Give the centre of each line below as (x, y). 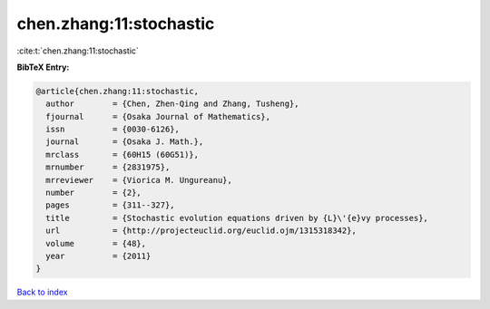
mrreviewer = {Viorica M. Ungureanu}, (139, 180)
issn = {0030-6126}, (113, 130)
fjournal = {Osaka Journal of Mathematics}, (158, 116)
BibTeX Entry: (43, 67)
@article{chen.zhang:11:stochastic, (118, 91)
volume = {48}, (96, 243)
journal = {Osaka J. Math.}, (125, 142)
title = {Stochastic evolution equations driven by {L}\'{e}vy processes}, (237, 218)
